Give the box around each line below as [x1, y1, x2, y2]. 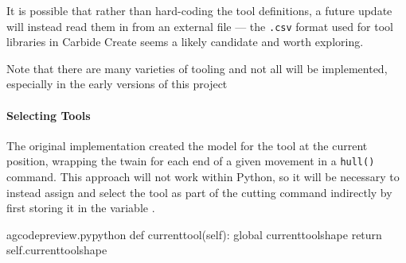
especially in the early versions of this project [6, 75, 228, 92]
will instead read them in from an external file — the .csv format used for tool [6, 17, 393, 34]
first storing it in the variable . [6, 199, 155, 216]
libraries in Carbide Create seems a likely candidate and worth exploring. [6, 33, 364, 50]
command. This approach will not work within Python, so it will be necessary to [6, 168, 400, 185]
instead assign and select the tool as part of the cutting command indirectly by [6, 184, 392, 200]
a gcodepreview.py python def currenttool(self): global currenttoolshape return [6, 226, 382, 242]
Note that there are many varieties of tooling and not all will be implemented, [6, 60, 388, 76]
